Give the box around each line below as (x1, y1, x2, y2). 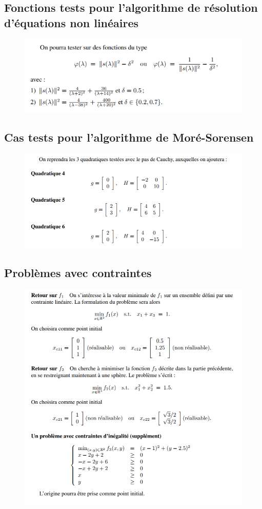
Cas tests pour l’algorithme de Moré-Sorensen (4, 129, 254, 145)
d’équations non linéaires (4, 14, 139, 30)
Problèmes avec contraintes (4, 264, 152, 280)
